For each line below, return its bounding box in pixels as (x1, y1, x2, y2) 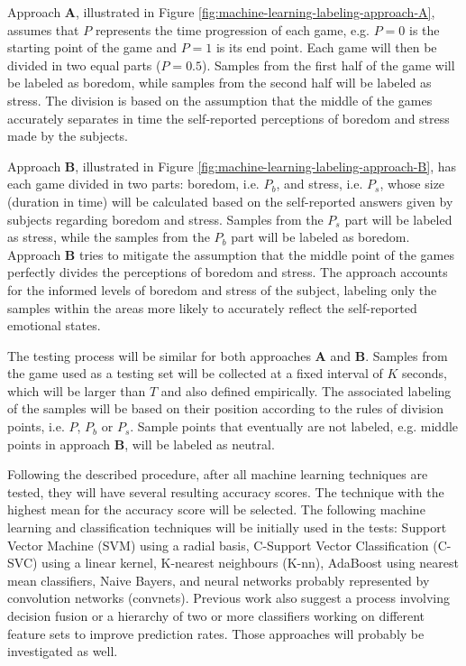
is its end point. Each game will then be (215, 38, 437, 57)
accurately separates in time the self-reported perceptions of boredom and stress (7, 108, 450, 127)
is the (409, 20, 440, 39)
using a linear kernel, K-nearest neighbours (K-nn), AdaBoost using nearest (41, 553, 459, 572)
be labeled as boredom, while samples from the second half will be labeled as (7, 73, 432, 92)
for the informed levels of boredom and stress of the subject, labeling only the (7, 280, 437, 299)
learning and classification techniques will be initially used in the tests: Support (7, 518, 447, 537)
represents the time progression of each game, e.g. (95, 20, 370, 39)
